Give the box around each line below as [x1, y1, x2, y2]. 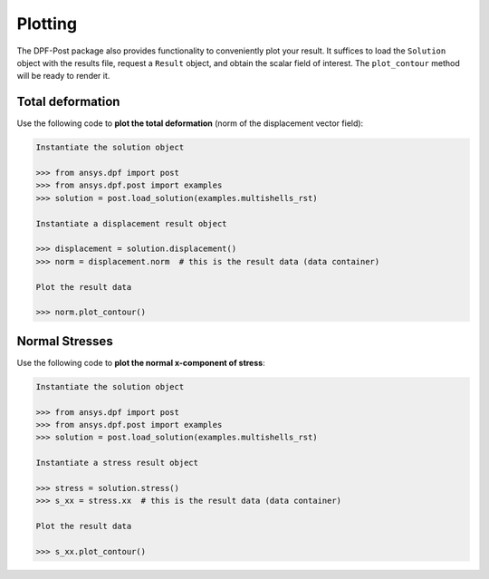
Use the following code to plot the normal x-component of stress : [16, 357, 266, 368]
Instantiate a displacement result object [35, 218, 227, 228]
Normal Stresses [16, 333, 113, 349]
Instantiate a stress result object [35, 458, 199, 468]
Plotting [16, 14, 77, 34]
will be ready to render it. [16, 71, 110, 82]
